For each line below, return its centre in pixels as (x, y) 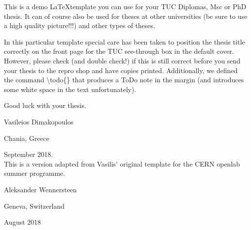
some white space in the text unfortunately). (70, 89)
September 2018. (29, 154)
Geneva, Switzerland (34, 206)
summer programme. (35, 173)
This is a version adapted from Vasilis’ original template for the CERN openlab (122, 163)
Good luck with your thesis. (45, 105)
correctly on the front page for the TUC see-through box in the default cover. (119, 51)
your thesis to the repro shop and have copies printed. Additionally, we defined (121, 70)
